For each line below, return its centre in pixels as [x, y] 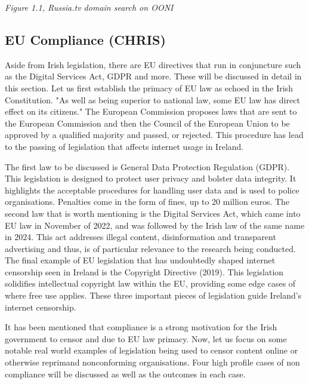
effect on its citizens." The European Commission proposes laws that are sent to [151, 111]
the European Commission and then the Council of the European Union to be [147, 123]
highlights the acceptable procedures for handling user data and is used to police [152, 190]
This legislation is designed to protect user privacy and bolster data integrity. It [151, 178]
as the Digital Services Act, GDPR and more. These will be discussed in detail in [153, 76]
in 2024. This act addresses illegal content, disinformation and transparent [140, 237]
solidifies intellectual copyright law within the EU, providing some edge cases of [150, 283]
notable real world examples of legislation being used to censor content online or [152, 350]
